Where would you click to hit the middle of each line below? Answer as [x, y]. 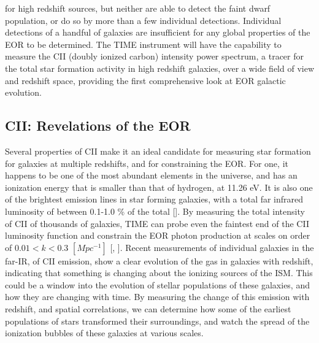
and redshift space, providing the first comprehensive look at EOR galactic [145, 80]
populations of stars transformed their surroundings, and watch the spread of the [157, 321]
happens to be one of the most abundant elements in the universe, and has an [151, 175]
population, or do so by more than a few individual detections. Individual [143, 20]
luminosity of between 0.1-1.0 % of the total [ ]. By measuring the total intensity [155, 211]
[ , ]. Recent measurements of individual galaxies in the [212, 247]
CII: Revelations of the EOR [98, 125]
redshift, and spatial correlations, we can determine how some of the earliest [148, 309]
